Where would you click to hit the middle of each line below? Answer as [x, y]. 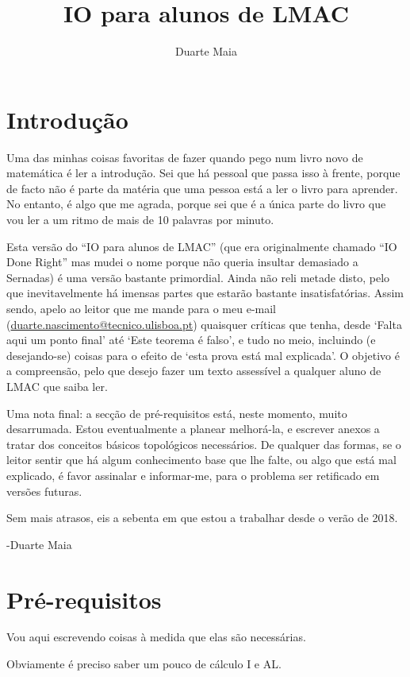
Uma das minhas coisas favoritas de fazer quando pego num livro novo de [185, 157]
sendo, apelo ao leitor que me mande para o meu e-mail [142, 308]
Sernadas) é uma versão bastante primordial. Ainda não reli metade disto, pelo [198, 277]
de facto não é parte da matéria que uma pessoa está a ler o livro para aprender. [202, 188]
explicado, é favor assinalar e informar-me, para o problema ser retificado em [193, 475]
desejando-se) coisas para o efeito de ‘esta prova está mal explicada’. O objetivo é [203, 355]
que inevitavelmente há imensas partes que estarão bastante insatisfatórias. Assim [205, 293]
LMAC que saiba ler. [57, 386]
